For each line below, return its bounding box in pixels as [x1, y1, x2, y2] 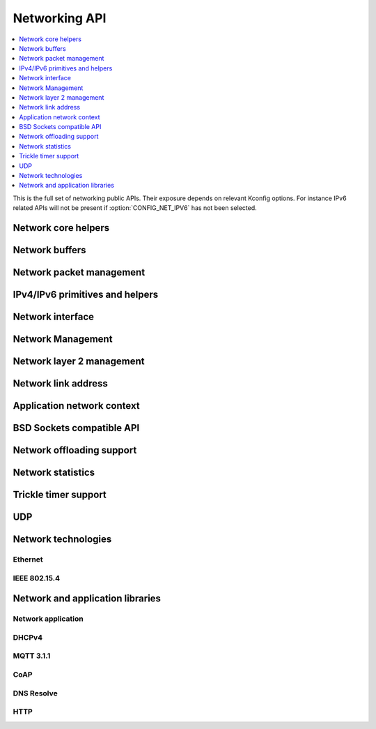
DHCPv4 [13, 632, 43, 642]
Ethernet [13, 555, 43, 564]
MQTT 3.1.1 [13, 651, 51, 661]
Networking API [13, 10, 107, 26]
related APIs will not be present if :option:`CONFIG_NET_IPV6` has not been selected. [13, 204, 257, 212]
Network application [13, 614, 84, 624]
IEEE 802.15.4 [13, 573, 61, 583]
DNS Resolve [13, 688, 58, 698]
